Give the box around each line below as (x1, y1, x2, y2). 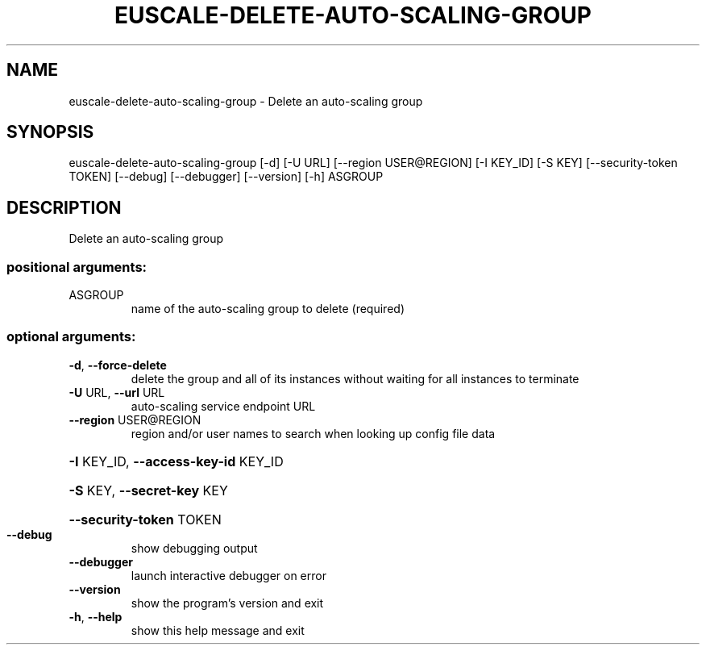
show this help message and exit (131, 623, 305, 637)
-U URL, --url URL (69, 385, 165, 399)
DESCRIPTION (6, 197, 122, 218)
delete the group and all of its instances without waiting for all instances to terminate (131, 371, 579, 386)
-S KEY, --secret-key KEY (69, 482, 228, 499)
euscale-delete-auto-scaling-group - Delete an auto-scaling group (69, 94, 423, 108)
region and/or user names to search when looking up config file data (131, 426, 496, 440)
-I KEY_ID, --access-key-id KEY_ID (69, 453, 284, 469)
